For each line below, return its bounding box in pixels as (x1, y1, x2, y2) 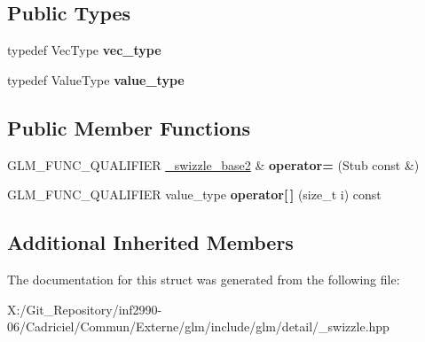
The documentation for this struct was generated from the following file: (7, 269, 400, 288)
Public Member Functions (7, 113, 250, 141)
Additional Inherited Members (7, 229, 294, 256)
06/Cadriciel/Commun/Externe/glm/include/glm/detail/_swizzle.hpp (7, 317, 390, 336)
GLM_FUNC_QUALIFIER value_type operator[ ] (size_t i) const (7, 185, 382, 204)
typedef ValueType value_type (7, 70, 185, 89)
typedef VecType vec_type (7, 41, 161, 59)
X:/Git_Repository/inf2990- (7, 299, 162, 318)
